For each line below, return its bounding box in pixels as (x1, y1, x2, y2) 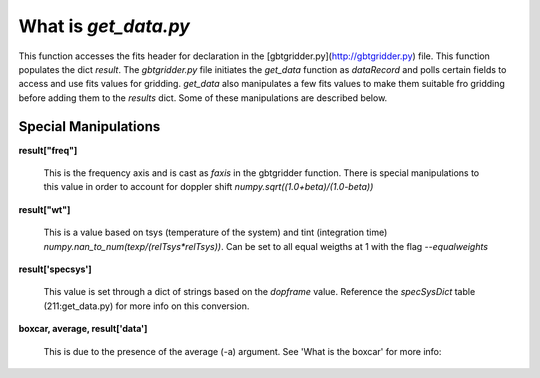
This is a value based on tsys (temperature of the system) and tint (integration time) (43, 226, 388, 239)
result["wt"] (18, 203, 71, 215)
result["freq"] (18, 144, 78, 156)
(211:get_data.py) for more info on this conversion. (43, 300, 250, 312)
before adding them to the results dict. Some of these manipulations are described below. (18, 91, 388, 104)
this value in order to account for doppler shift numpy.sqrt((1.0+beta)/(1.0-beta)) (43, 181, 374, 193)
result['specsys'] (18, 263, 92, 275)
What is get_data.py (18, 15, 190, 37)
